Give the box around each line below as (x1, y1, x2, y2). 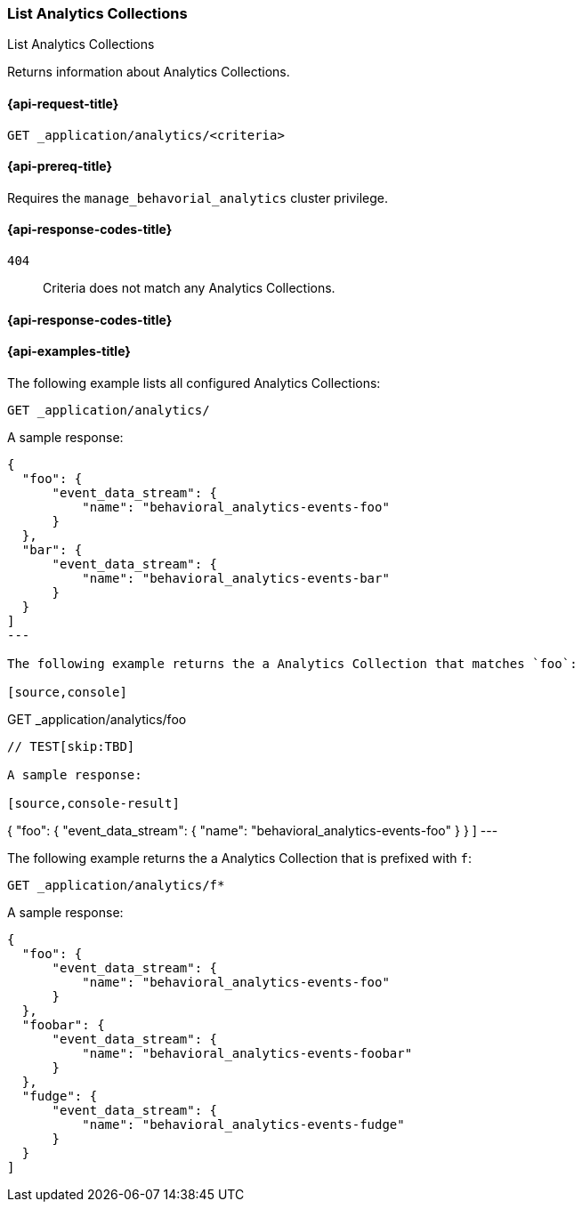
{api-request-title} (7, 95, 119, 111)
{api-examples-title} (7, 343, 131, 359)
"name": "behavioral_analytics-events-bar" (82, 570, 390, 585)
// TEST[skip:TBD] (7, 738, 135, 754)
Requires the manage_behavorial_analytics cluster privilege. (7, 189, 389, 206)
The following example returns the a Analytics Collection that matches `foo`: (7, 656, 578, 671)
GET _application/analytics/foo (7, 711, 187, 727)
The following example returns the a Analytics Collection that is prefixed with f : (7, 850, 472, 866)
